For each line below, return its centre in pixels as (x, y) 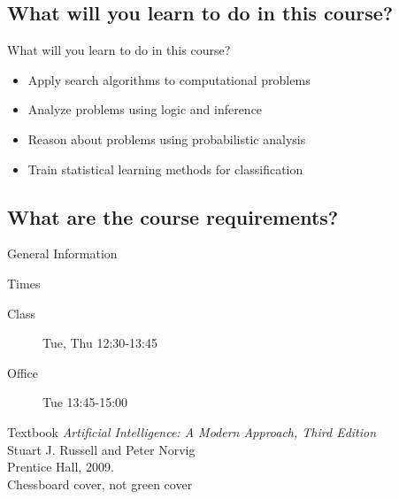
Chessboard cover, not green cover (100, 484)
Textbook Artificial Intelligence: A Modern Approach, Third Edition (192, 431)
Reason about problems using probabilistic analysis (167, 138)
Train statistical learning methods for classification (165, 169)
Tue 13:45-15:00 (85, 402)
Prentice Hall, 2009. (61, 467)
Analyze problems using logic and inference (145, 109)
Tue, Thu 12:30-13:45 (100, 343)
